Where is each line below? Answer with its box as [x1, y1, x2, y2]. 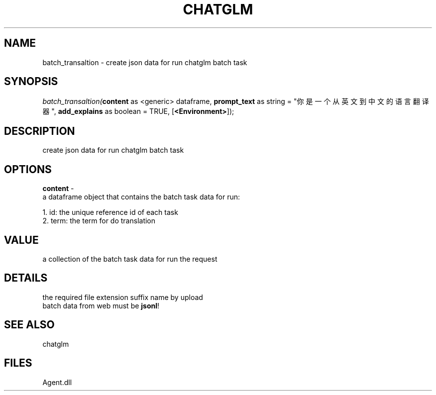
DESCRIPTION [4, 124, 75, 137]
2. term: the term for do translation [42, 216, 156, 225]
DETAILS [4, 272, 48, 285]
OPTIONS [4, 163, 52, 176]
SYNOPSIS [4, 75, 58, 88]
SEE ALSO [4, 318, 55, 331]
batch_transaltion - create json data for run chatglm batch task [42, 58, 247, 67]
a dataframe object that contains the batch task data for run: [42, 193, 240, 201]
